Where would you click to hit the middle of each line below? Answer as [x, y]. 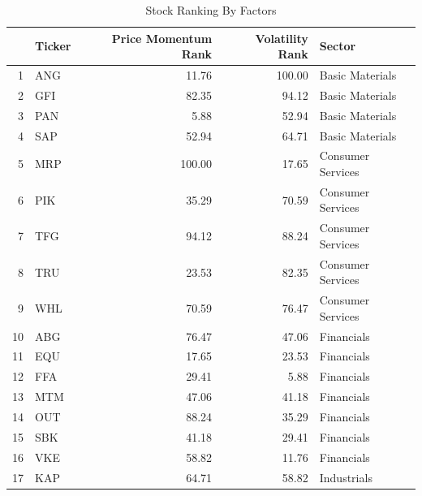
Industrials [346, 477]
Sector [338, 46]
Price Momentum [162, 38]
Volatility [282, 38]
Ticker [53, 46]
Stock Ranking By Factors [211, 10]
